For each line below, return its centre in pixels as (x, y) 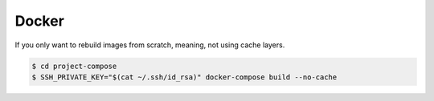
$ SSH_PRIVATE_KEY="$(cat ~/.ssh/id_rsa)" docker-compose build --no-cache (184, 77)
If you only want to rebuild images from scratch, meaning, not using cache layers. (150, 45)
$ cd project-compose (74, 66)
